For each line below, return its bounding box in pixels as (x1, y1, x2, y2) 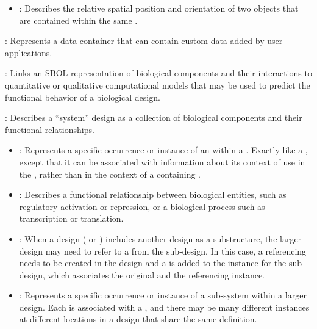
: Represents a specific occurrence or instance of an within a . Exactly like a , (19, 143, 308, 156)
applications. (5, 46, 52, 59)
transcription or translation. (19, 212, 124, 225)
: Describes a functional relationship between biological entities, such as (19, 188, 287, 201)
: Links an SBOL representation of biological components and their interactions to (5, 67, 312, 79)
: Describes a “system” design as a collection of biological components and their (5, 111, 302, 124)
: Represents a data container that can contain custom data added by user (5, 34, 283, 47)
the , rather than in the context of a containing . (19, 167, 201, 180)
